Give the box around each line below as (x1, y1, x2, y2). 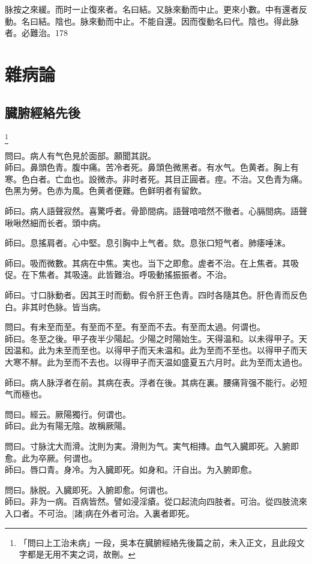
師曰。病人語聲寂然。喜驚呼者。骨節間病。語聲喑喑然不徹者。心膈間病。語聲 (5, 205, 307, 217)
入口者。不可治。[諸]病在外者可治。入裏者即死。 (5, 506, 194, 519)
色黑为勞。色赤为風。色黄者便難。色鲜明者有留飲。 (5, 184, 206, 197)
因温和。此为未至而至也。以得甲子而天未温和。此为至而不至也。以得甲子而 (5, 344, 299, 356)
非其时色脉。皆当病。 (21, 300, 106, 313)
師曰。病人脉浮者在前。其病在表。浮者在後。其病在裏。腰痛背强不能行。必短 (5, 376, 307, 388)
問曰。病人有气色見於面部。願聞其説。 (5, 149, 156, 161)
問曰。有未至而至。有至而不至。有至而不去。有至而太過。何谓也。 (5, 320, 265, 333)
